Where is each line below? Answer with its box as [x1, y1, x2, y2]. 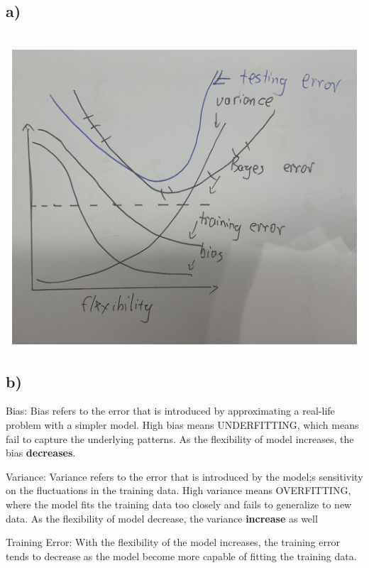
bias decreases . [6, 445, 76, 460]
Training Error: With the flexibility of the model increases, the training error [6, 535, 340, 550]
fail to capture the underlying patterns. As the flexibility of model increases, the [6, 431, 354, 446]
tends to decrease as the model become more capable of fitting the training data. [6, 548, 357, 563]
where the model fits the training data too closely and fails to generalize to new [6, 496, 352, 511]
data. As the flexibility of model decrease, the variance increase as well [6, 510, 318, 525]
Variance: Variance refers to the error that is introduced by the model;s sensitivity [6, 469, 363, 484]
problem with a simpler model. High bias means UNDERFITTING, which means [6, 417, 359, 432]
